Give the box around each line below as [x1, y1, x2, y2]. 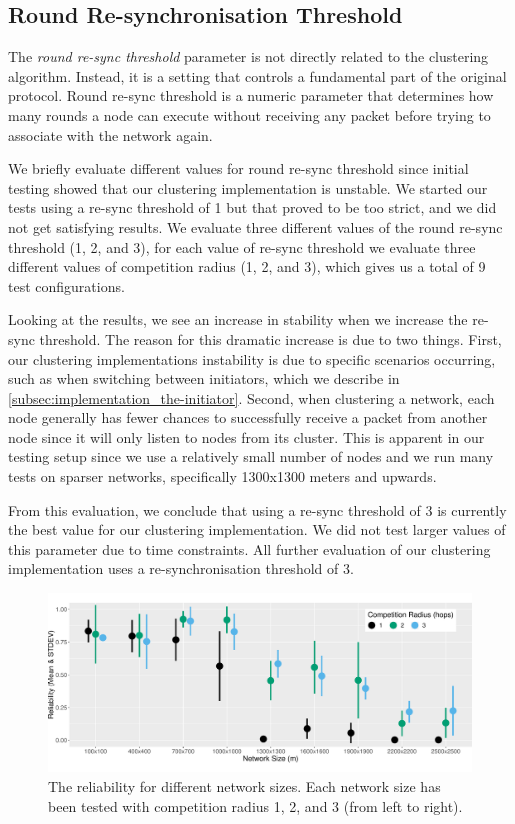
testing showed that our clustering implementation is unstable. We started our [8, 177, 488, 198]
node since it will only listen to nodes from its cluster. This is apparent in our [8, 426, 485, 447]
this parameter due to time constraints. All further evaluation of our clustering [8, 538, 491, 559]
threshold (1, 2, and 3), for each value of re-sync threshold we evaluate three [8, 236, 476, 257]
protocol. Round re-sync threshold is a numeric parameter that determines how [8, 85, 494, 106]
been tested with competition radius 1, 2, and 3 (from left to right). [48, 795, 463, 816]
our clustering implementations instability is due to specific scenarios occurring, [8, 348, 496, 369]
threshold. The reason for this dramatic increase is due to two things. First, [39, 328, 502, 349]
